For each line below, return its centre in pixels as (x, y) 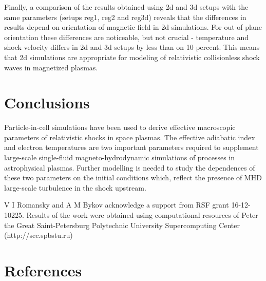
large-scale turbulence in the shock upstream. (75, 187)
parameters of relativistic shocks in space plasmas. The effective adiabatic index (130, 137)
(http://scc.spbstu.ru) (39, 235)
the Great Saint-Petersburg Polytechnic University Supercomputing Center (122, 225)
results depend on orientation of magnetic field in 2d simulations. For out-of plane (133, 27)
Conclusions (47, 102)
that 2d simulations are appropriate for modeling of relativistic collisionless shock (132, 57)
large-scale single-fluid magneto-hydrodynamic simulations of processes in (120, 157)
